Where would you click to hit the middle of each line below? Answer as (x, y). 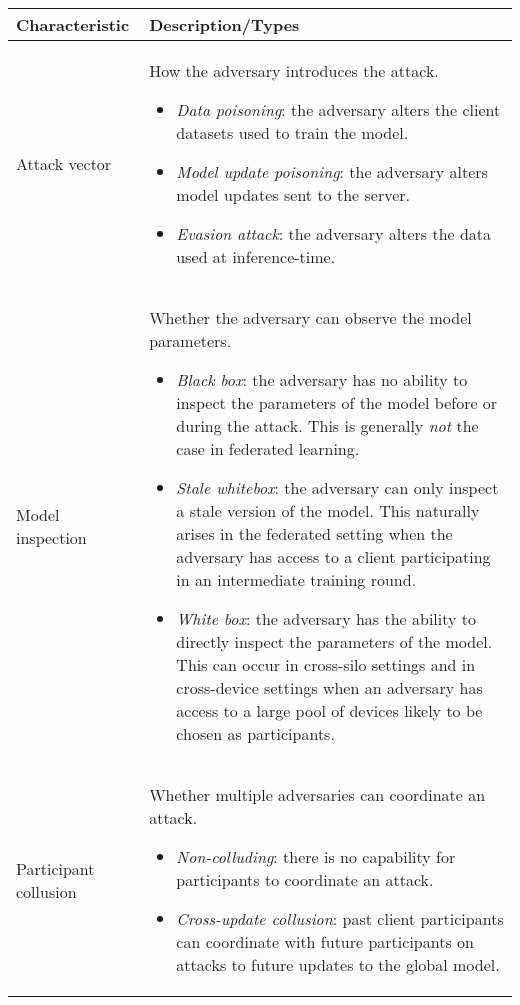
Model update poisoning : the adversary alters (332, 171)
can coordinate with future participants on (325, 941)
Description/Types (224, 24)
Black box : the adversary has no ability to (322, 379)
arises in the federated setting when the (314, 533)
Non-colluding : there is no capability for (316, 856)
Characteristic (73, 24)
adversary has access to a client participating (333, 556)
